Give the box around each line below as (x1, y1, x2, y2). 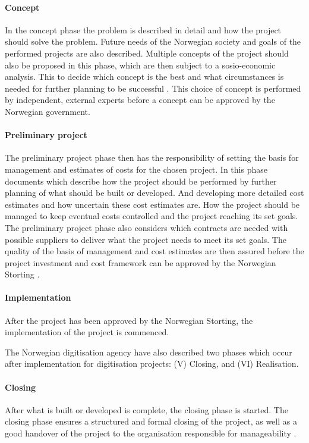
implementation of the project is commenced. (5, 326, 169, 338)
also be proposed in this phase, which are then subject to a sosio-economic (5, 58, 276, 71)
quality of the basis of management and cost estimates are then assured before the (5, 245, 304, 257)
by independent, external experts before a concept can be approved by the (5, 93, 275, 106)
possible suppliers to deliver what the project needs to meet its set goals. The (5, 233, 286, 245)
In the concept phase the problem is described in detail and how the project (5, 23, 282, 36)
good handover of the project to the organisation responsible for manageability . (5, 427, 297, 439)
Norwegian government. (5, 105, 90, 117)
